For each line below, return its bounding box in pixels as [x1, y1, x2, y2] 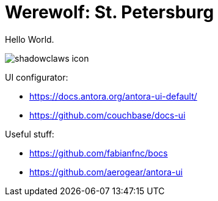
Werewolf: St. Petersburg [5, 2, 214, 23]
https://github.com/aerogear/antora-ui [29, 166, 183, 177]
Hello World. [5, 34, 54, 45]
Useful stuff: [5, 128, 54, 139]
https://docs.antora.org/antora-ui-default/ [29, 90, 197, 101]
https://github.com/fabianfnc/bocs [29, 147, 168, 158]
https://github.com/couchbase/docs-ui [29, 109, 186, 120]
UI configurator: [5, 71, 68, 82]
